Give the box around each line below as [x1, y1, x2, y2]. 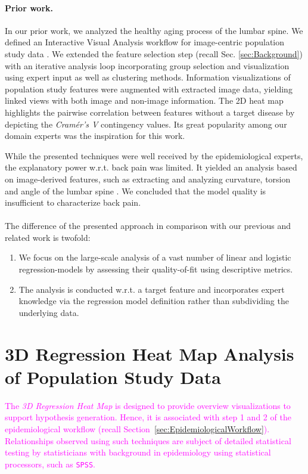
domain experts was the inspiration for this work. [5, 129, 185, 142]
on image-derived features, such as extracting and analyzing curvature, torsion [5, 172, 291, 185]
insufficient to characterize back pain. [5, 196, 141, 209]
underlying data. [18, 306, 79, 318]
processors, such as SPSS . [5, 457, 95, 470]
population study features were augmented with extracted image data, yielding [5, 82, 293, 95]
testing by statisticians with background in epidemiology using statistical [5, 446, 271, 458]
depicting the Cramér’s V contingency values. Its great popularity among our [5, 117, 287, 130]
